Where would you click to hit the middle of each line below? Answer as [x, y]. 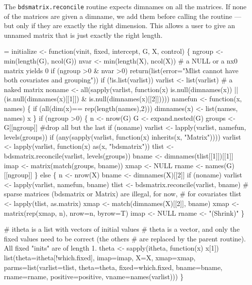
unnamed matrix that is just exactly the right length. [83, 35]
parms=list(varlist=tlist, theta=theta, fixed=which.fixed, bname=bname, [113, 267]
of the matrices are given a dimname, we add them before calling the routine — [123, 16]
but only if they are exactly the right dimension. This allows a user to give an [120, 25]
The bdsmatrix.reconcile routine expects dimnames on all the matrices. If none [125, 6]
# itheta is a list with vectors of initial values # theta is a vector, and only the [122, 229]
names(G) [220, 165]
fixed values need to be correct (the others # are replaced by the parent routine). [125, 238]
